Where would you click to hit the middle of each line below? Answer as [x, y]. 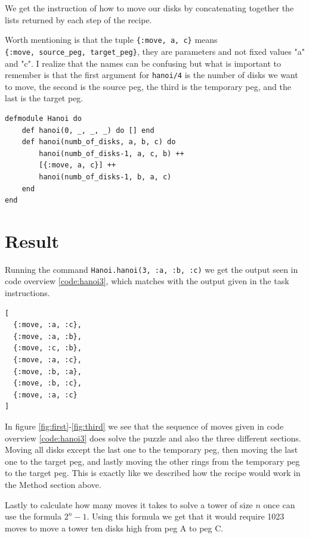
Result [32, 240]
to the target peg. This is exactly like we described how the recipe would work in [153, 473]
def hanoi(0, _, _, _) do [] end [88, 130]
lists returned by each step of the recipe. [78, 19]
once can [279, 504]
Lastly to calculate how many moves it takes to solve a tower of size [129, 504]
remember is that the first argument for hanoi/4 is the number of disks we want [152, 75]
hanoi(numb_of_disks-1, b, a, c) [105, 177]
